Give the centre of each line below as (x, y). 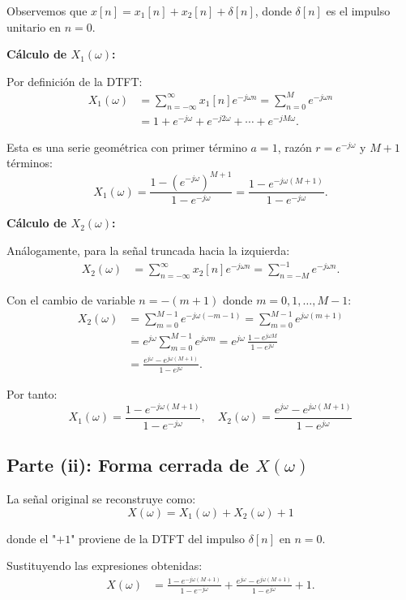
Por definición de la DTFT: (75, 81)
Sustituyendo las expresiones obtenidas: (105, 565)
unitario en (34, 26)
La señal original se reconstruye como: (101, 499)
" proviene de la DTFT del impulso (158, 538)
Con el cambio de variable (71, 299)
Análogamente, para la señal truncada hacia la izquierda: (148, 250)
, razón (295, 147)
